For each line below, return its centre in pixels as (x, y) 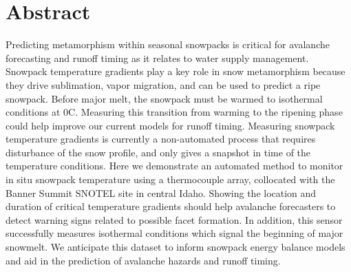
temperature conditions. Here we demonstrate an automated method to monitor (174, 166)
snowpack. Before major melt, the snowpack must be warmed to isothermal (164, 98)
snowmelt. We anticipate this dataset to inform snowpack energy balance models (175, 247)
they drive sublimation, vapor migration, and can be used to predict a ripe (163, 84)
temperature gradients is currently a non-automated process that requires (161, 139)
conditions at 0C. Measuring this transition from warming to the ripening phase (174, 112)
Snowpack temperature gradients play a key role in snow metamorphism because (175, 71)
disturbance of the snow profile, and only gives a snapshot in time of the (158, 152)
